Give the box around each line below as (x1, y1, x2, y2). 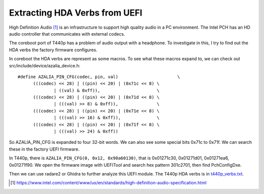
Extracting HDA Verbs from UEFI (9, 7, 143, 18)
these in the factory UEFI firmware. (9, 146, 80, 152)
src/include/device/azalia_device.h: (9, 62, 81, 68)
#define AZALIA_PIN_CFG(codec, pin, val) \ (18, 74, 180, 79)
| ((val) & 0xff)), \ (54, 88, 160, 93)
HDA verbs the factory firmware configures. (9, 47, 98, 53)
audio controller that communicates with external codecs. (9, 31, 125, 37)
